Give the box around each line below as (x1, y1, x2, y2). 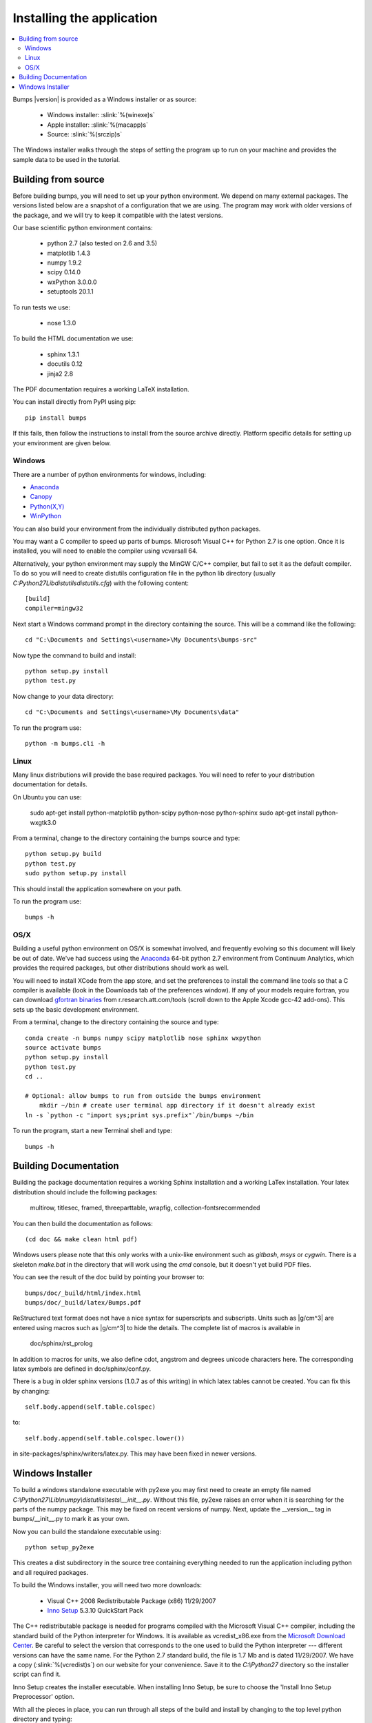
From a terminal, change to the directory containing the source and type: (12, 1018, 219, 1026)
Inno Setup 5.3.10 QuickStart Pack (47, 1607, 144, 1615)
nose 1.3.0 (47, 319, 76, 327)
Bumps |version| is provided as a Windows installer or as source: (12, 95, 197, 103)
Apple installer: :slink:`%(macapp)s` (47, 121, 148, 129)
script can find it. (12, 1670, 61, 1678)
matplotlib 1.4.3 (47, 249, 91, 257)
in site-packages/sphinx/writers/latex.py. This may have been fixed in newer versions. (12, 1449, 257, 1458)
